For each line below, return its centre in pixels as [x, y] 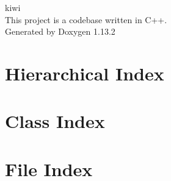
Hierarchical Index [85, 73]
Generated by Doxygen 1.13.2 [60, 31]
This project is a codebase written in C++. [86, 19]
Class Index [55, 121]
